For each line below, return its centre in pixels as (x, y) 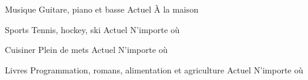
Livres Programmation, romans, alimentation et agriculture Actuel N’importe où (154, 69)
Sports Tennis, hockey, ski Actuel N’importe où (92, 29)
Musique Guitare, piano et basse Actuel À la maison (102, 9)
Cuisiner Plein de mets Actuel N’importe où (86, 50)
